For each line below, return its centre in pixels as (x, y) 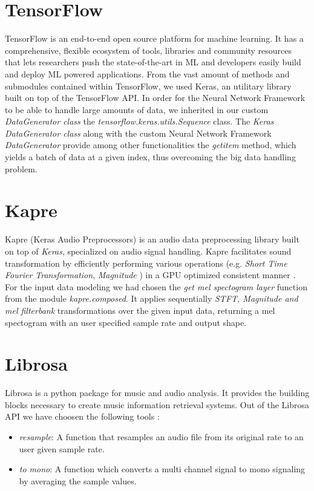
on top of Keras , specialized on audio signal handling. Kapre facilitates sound (148, 251)
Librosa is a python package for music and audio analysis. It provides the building (157, 393)
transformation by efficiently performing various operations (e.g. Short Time (146, 263)
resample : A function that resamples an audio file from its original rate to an (161, 437)
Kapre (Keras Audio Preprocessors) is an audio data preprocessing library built (152, 239)
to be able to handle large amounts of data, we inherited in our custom (137, 109)
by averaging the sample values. (78, 480)
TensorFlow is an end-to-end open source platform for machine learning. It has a (154, 38)
